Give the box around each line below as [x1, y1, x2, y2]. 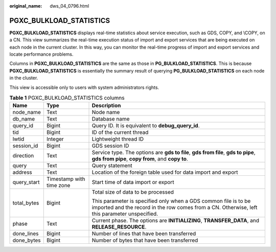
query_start [12, 179, 40, 186]
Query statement [91, 162, 132, 169]
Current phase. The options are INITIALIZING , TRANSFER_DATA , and [91, 217, 260, 224]
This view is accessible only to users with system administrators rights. [9, 84, 159, 90]
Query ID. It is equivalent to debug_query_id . [91, 122, 200, 129]
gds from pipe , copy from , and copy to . [91, 155, 189, 163]
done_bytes [12, 237, 41, 244]
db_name [12, 116, 35, 123]
